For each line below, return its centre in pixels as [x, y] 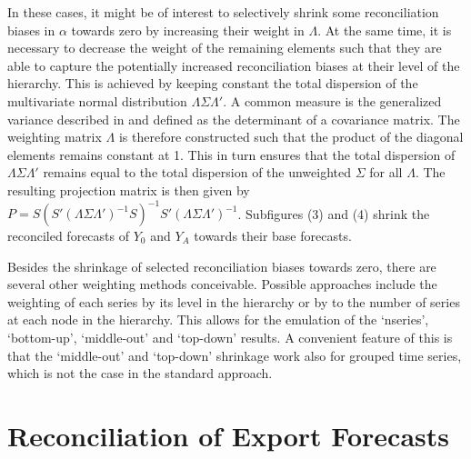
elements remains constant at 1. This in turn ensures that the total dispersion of [231, 154]
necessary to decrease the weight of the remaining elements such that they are [225, 48]
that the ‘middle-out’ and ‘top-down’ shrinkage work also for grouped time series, [235, 355]
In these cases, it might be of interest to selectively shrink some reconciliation [223, 12]
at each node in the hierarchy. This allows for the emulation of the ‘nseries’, [218, 319]
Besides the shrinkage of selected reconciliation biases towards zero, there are [222, 266]
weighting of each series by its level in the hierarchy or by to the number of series [234, 301]
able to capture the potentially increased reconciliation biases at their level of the [234, 65]
